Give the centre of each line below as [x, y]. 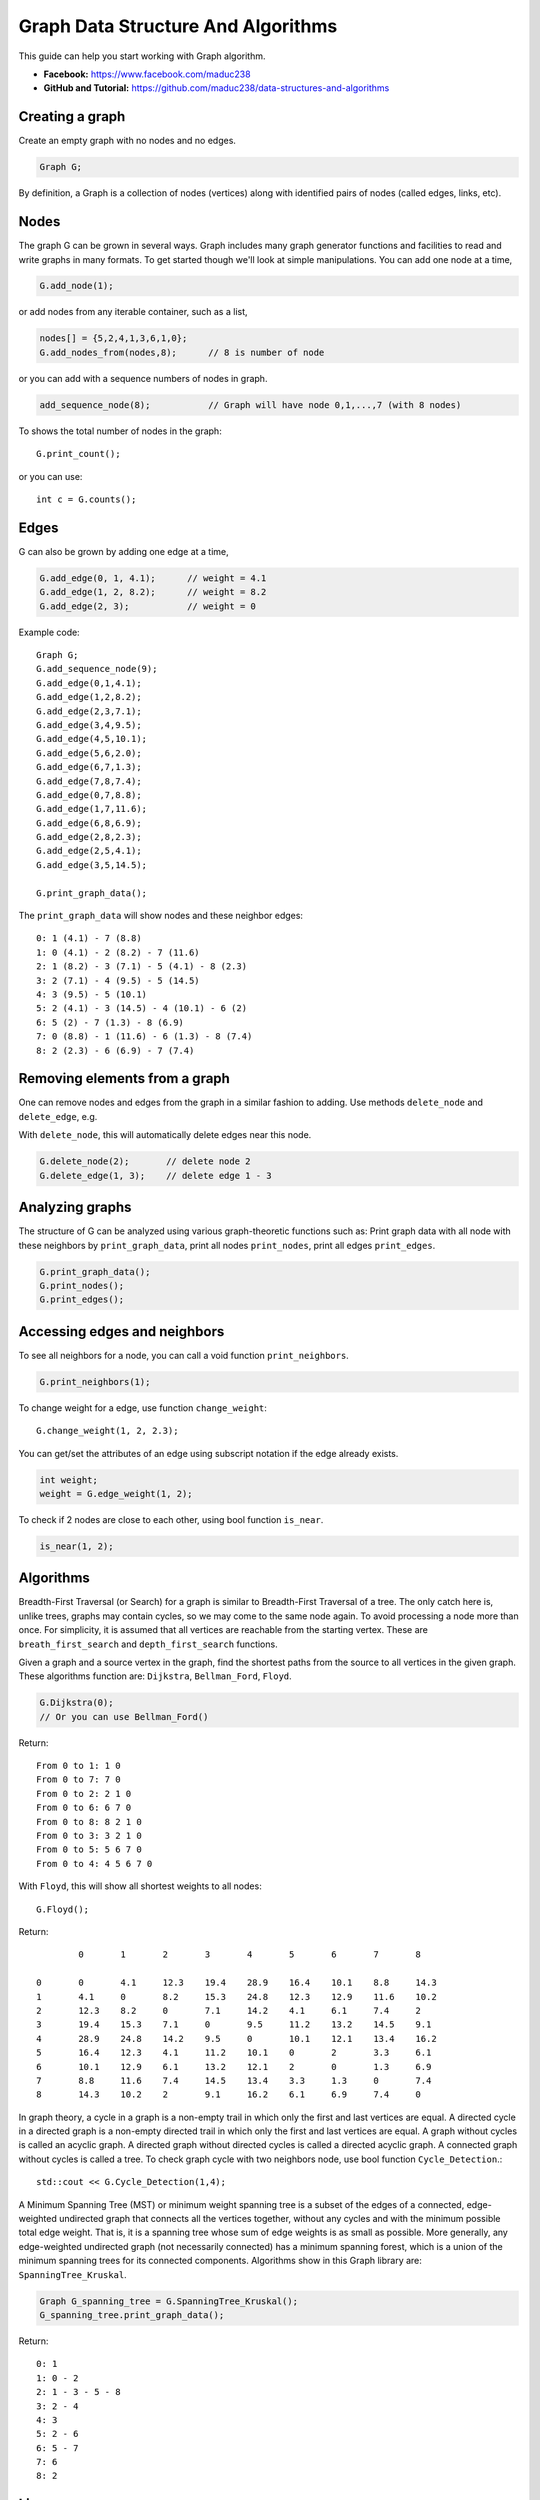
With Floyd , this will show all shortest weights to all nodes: [140, 1886]
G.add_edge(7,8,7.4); [89, 781]
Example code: [49, 632]
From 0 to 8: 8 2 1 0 [89, 1821]
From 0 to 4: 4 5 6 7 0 [94, 1863]
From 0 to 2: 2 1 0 [84, 1793]
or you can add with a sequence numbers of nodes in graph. [143, 378]
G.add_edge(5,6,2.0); [89, 753]
